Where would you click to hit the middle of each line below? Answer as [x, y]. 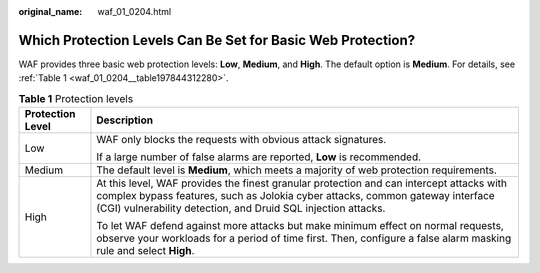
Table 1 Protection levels [76, 98]
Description [125, 120]
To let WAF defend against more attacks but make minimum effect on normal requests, [300, 226]
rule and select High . [145, 251]
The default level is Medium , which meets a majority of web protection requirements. [296, 170]
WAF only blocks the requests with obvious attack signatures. [241, 140]
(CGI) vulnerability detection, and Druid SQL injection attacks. [241, 208]
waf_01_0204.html [134, 11]
